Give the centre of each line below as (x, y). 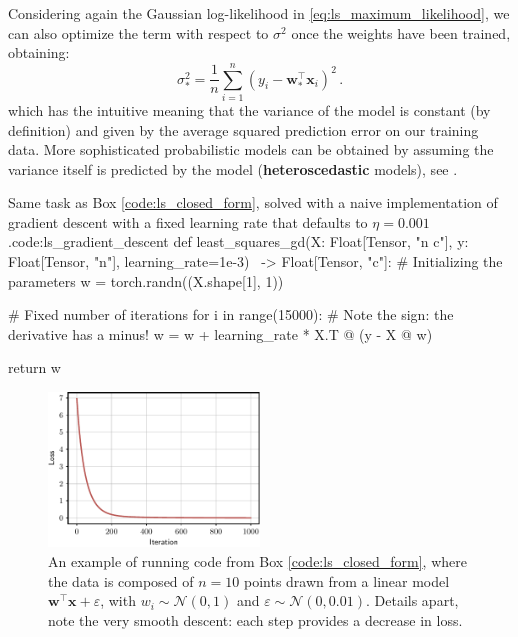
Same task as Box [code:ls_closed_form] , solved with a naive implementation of (253, 202)
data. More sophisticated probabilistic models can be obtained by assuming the (251, 149)
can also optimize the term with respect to (138, 32)
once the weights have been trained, (401, 32)
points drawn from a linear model (346, 580)
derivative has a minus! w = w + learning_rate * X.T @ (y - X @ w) (220, 333)
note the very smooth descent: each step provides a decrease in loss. (255, 619)
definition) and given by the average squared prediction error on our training (243, 129)
